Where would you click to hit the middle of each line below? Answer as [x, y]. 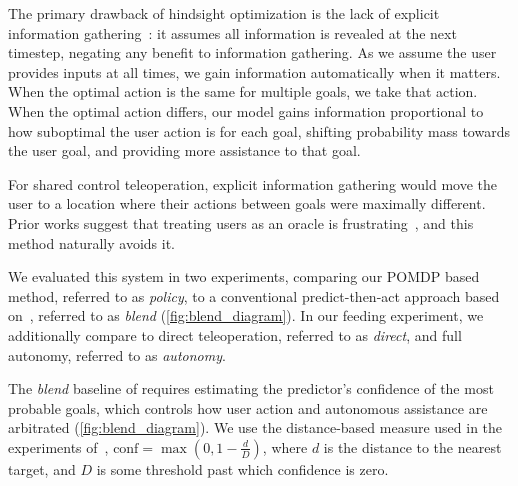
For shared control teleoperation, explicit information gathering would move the [252, 183]
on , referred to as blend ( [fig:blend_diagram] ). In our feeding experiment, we [246, 315]
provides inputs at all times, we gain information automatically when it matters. [254, 71]
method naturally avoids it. [91, 242]
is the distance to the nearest [412, 446]
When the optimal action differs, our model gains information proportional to [246, 110]
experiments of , [58, 446]
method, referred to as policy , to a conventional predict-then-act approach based [254, 295]
